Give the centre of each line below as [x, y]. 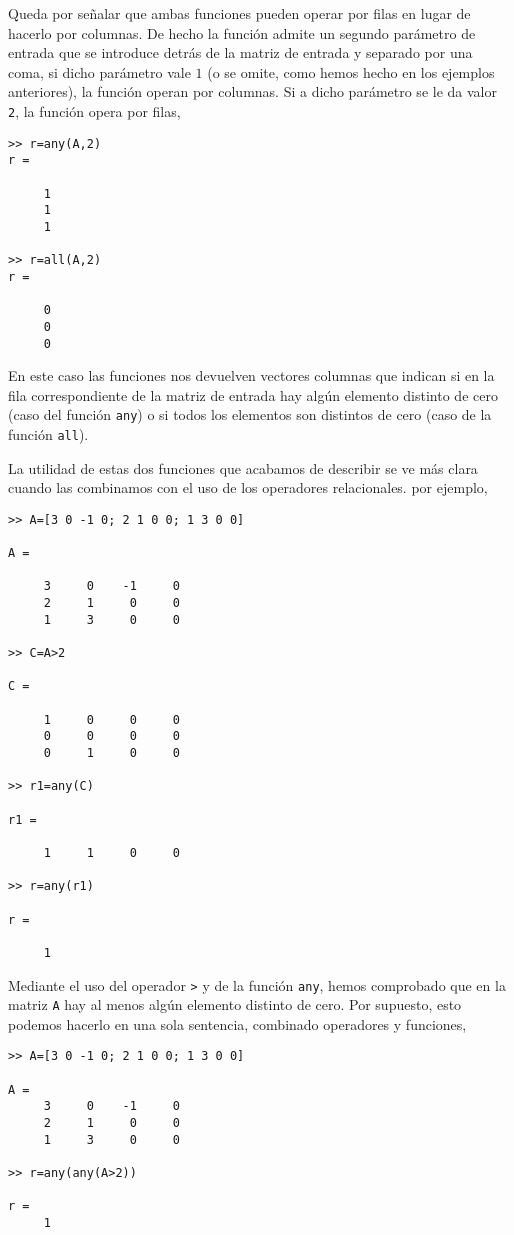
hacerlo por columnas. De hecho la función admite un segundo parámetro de [242, 32]
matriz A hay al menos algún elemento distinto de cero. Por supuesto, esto [235, 1004]
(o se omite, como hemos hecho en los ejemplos [351, 71]
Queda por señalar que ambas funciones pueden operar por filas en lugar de [239, 13]
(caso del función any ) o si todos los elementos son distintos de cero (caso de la [250, 414]
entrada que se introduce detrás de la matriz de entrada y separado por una [240, 52]
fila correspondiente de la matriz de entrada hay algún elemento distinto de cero [253, 394]
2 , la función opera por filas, [94, 110]
